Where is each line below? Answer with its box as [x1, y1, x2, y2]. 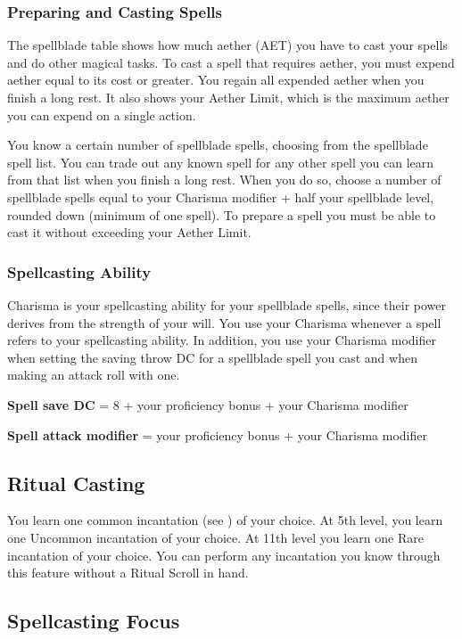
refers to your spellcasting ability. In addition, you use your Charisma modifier [7, 331, 436, 349]
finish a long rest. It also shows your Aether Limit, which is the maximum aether [7, 88, 450, 106]
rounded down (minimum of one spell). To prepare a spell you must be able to [7, 205, 436, 224]
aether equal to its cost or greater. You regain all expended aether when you [7, 70, 425, 89]
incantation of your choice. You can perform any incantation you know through [7, 545, 441, 564]
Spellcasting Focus [7, 607, 180, 635]
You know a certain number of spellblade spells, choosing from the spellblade [7, 135, 428, 154]
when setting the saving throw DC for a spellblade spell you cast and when [7, 348, 417, 366]
